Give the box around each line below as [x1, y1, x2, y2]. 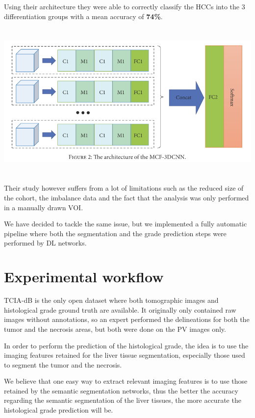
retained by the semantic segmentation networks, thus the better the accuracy [4, 385, 238, 395]
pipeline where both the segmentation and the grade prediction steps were [4, 228, 227, 238]
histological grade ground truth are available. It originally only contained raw [4, 304, 236, 315]
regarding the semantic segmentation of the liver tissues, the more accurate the [4, 395, 241, 405]
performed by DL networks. [4, 238, 87, 248]
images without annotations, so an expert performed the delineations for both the [4, 314, 250, 324]
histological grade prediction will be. [4, 405, 113, 415]
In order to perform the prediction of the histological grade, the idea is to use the [4, 340, 249, 350]
